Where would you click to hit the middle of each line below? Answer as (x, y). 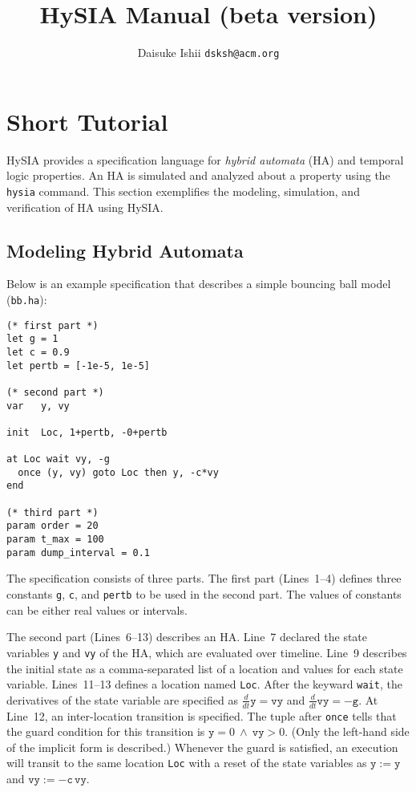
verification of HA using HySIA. (85, 207)
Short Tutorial (87, 121)
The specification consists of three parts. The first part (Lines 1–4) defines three (204, 578)
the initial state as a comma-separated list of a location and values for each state (205, 668)
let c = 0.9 (38, 352)
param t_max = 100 (55, 540)
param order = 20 (53, 526)
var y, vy (38, 406)
